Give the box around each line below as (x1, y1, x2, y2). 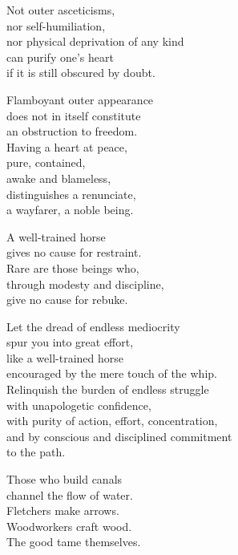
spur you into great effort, (6, 334, 134, 350)
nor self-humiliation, (6, 17, 106, 34)
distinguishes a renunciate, (6, 185, 136, 202)
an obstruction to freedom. (6, 123, 138, 140)
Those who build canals (6, 471, 123, 488)
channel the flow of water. (6, 486, 133, 503)
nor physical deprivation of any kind (6, 33, 184, 50)
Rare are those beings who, (6, 259, 139, 276)
